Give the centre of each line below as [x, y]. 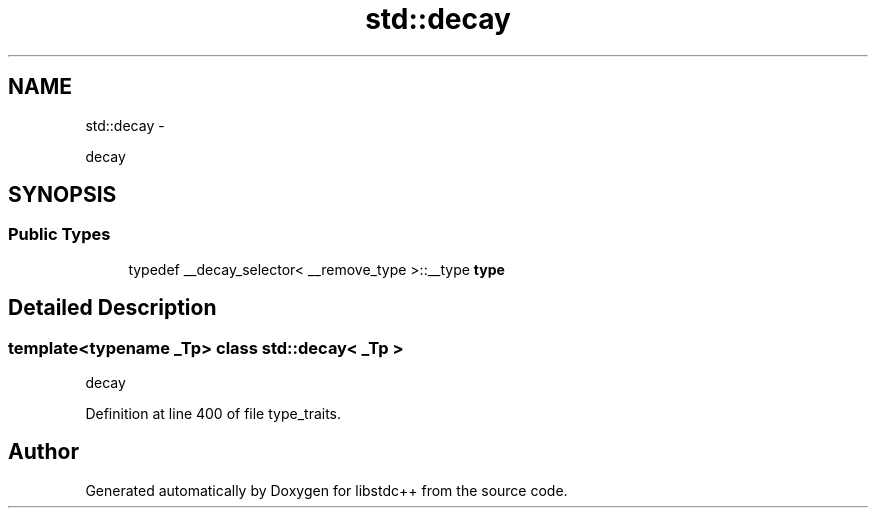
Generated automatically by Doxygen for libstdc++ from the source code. [326, 490]
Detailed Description [112, 308]
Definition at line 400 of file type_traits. [213, 414]
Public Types [59, 234]
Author [43, 452]
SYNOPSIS [62, 195]
